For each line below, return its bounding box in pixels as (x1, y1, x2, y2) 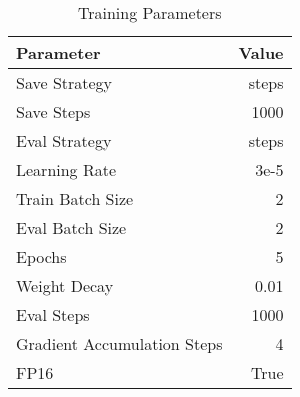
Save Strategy (16, 71, 113, 94)
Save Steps (16, 100, 91, 123)
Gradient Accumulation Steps (16, 332, 223, 355)
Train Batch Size (16, 187, 134, 210)
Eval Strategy (16, 129, 112, 152)
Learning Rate (16, 158, 117, 181)
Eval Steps (16, 303, 90, 326)
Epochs (16, 245, 67, 268)
